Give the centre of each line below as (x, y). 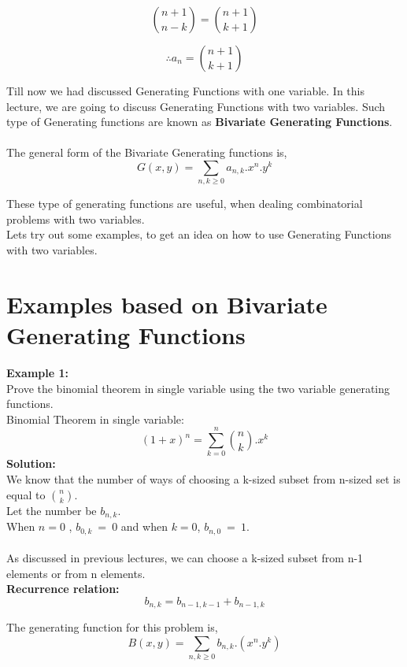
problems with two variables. (76, 219)
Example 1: (37, 372)
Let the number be (52, 510)
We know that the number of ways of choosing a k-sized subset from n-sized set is (203, 479)
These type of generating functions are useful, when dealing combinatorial (185, 204)
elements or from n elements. (76, 573)
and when (144, 526)
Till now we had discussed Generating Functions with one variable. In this (185, 91)
